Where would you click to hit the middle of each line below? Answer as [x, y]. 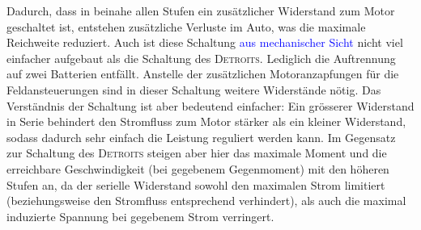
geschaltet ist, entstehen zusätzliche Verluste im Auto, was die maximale [186, 26]
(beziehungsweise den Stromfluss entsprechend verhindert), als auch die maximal [206, 201]
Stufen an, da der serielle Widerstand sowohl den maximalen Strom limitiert [196, 184]
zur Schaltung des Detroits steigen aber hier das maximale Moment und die [197, 153]
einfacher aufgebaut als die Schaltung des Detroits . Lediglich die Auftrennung [201, 58]
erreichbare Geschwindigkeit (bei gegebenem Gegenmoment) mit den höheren [198, 168]
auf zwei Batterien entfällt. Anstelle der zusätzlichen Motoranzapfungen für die [203, 74]
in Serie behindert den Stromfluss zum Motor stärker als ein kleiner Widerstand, [206, 121]
